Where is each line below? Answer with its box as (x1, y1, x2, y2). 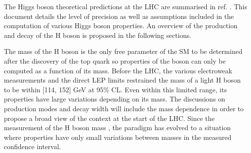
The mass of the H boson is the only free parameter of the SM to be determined (4, 46, 243, 56)
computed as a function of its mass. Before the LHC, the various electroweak (4, 65, 233, 75)
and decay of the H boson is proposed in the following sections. (4, 30, 192, 40)
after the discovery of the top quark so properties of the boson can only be (4, 55, 226, 66)
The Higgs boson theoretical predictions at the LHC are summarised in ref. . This (4, 1, 247, 11)
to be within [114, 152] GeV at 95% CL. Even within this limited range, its (4, 84, 227, 94)
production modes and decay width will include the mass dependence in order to (4, 103, 244, 113)
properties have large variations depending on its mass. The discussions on (4, 94, 225, 104)
